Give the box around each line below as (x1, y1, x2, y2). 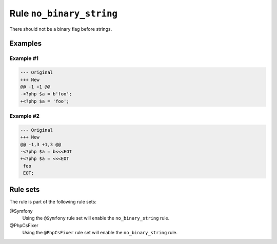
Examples (9, 39, 42, 48)
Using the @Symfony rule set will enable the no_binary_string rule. (22, 215, 170, 221)
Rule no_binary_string (9, 8, 118, 19)
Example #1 (9, 55, 38, 62)
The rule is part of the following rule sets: (9, 198, 97, 205)
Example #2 (9, 113, 40, 120)
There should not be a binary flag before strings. (9, 26, 112, 32)
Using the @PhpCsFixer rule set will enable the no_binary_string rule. (22, 230, 178, 236)
